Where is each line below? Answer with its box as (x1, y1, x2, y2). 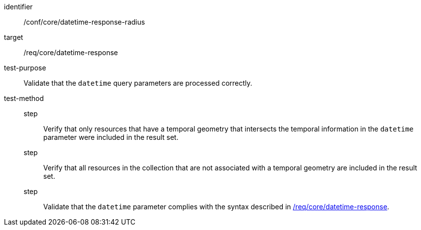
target (4, 33, 23, 41)
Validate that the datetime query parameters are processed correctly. (24, 79, 252, 87)
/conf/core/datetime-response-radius (24, 18, 145, 26)
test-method (4, 94, 44, 102)
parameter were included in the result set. (43, 133, 179, 141)
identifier (4, 2, 33, 11)
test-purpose (4, 64, 46, 72)
